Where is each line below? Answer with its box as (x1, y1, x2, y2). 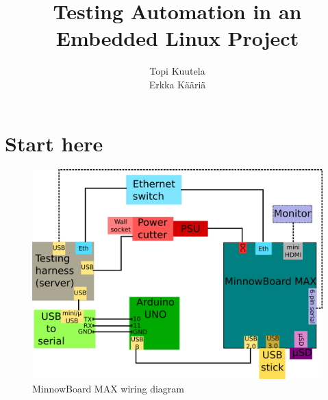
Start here (5, 129, 103, 157)
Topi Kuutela (149, 64, 205, 78)
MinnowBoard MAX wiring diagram (32, 381, 185, 395)
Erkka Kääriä (149, 77, 206, 91)
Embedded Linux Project (55, 24, 299, 52)
